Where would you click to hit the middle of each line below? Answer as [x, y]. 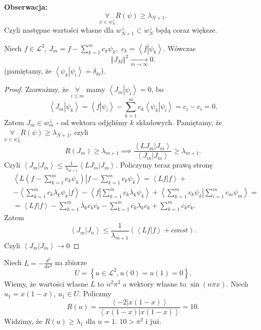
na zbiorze [71, 262]
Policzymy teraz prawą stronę [166, 165]
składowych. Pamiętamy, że [179, 122]
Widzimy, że [23, 321]
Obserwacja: [26, 7]
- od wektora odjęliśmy [92, 122]
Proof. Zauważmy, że [36, 89]
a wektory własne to [155, 283]
